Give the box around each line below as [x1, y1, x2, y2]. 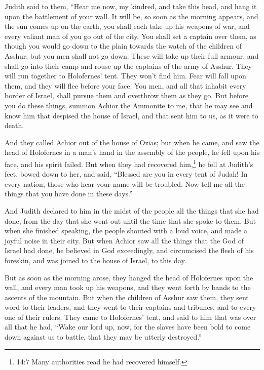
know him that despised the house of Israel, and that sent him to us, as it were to [5, 110, 258, 120]
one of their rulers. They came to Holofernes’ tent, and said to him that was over [5, 311, 256, 322]
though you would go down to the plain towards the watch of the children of [5, 40, 242, 51]
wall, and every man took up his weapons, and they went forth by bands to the [5, 282, 251, 293]
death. [5, 120, 24, 131]
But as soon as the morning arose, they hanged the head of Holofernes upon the [5, 272, 253, 282]
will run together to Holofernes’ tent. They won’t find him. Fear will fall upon [5, 70, 246, 81]
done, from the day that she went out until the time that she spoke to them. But [5, 215, 256, 226]
